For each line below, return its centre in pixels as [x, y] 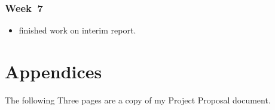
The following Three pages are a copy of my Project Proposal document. [138, 100]
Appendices [54, 71]
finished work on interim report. [77, 30]
